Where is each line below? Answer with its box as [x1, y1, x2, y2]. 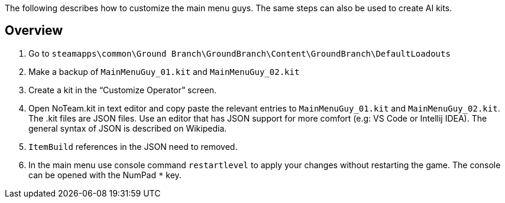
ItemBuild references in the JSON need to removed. [28, 141, 238, 152]
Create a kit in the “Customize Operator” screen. [28, 84, 217, 95]
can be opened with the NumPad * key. [28, 169, 182, 180]
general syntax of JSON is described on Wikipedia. [28, 123, 227, 133]
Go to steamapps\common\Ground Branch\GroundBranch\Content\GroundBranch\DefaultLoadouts [28, 48, 451, 58]
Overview [5, 23, 63, 38]
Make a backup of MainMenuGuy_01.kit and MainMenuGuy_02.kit [28, 66, 300, 77]
